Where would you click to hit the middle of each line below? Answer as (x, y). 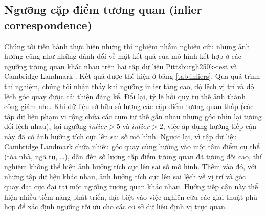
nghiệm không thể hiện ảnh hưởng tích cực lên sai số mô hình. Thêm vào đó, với (130, 166)
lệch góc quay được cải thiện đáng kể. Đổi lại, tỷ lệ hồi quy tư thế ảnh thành (125, 96)
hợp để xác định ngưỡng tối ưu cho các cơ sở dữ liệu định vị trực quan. (116, 207)
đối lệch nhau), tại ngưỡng (46, 126)
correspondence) (48, 24)
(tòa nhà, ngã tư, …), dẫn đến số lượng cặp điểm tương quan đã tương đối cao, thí (133, 156)
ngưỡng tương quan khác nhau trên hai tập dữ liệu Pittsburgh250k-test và (121, 66)
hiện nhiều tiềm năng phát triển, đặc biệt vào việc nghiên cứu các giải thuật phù (131, 196)
